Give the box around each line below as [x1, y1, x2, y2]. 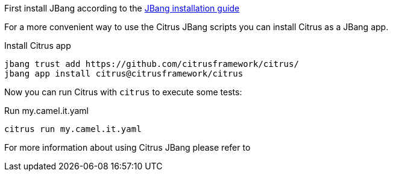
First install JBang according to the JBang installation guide [4, 3, 240, 13]
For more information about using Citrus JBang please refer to [4, 142, 251, 152]
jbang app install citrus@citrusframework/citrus [4, 69, 244, 78]
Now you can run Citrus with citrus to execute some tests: [4, 87, 242, 97]
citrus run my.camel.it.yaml [4, 124, 142, 134]
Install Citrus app [4, 40, 71, 51]
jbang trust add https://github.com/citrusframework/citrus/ [4, 59, 299, 69]
